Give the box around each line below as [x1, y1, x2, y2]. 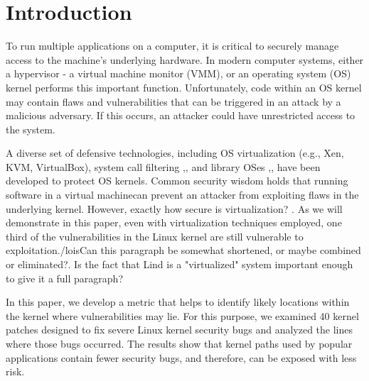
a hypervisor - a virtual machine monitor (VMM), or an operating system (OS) [6, 66, 351, 81]
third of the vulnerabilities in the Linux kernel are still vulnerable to [6, 228, 304, 243]
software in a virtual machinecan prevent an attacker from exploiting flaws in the [6, 187, 359, 202]
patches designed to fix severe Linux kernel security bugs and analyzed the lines [6, 322, 353, 337]
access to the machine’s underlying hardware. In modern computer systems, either [6, 52, 364, 67]
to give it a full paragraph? [6, 270, 123, 285]
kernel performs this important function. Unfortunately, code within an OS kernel [6, 79, 362, 94]
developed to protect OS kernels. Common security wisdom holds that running [6, 173, 348, 188]
